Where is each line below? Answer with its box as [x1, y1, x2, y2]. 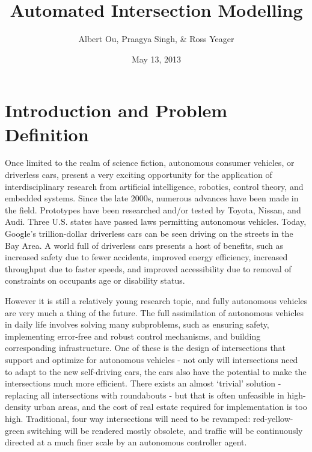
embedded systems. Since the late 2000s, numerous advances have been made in [5, 192, 299, 204]
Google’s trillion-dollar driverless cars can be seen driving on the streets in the [5, 227, 293, 239]
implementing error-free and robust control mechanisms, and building [5, 329, 261, 342]
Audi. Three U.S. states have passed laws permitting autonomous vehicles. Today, [5, 215, 307, 228]
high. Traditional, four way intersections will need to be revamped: [5, 412, 251, 424]
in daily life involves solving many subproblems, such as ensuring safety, [5, 318, 269, 331]
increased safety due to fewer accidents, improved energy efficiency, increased [5, 251, 288, 263]
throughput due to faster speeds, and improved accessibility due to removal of [5, 262, 292, 275]
